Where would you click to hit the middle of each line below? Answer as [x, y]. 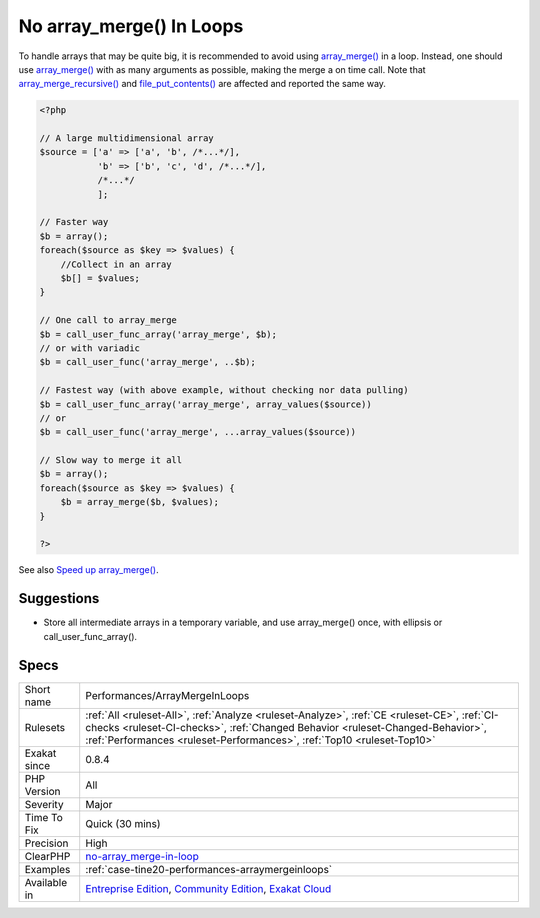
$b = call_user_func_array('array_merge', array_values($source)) [205, 404]
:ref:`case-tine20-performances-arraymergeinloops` [209, 869]
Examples [47, 869]
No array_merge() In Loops [131, 26]
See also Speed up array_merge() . [88, 570]
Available [46, 882]
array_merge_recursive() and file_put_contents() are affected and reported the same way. [202, 84]
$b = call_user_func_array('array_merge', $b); [158, 334]
